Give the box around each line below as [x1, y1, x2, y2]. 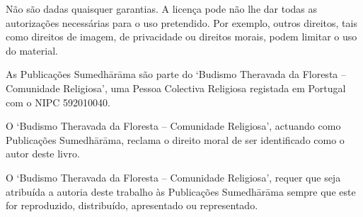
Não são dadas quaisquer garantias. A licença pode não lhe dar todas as [6, 1, 318, 16]
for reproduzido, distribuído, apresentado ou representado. [6, 198, 258, 213]
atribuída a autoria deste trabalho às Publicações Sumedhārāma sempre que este [6, 184, 356, 199]
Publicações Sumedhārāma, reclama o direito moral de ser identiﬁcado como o [6, 132, 345, 147]
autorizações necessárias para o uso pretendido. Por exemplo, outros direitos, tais [6, 15, 357, 30]
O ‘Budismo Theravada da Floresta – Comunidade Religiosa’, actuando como [6, 118, 341, 133]
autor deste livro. [6, 146, 80, 161]
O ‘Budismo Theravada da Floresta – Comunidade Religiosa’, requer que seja [6, 169, 341, 184]
